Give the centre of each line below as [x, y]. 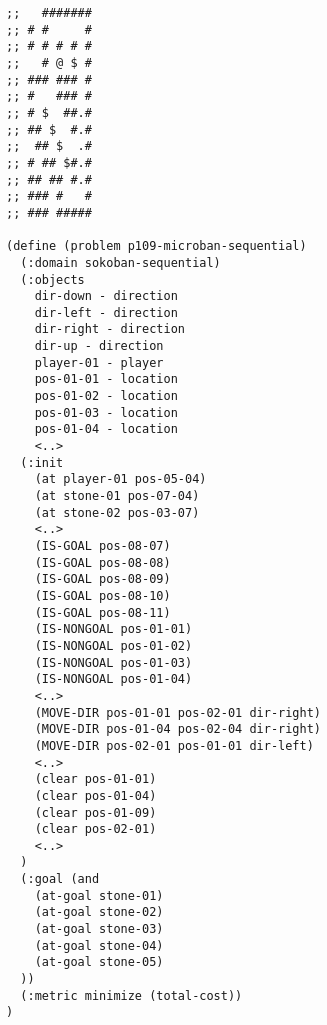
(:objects [52, 279]
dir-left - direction [106, 312]
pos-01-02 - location [106, 396]
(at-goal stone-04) [99, 945]
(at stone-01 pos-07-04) [117, 496]
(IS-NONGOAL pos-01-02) [113, 645]
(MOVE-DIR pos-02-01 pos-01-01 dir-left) [174, 745]
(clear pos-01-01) [95, 779]
